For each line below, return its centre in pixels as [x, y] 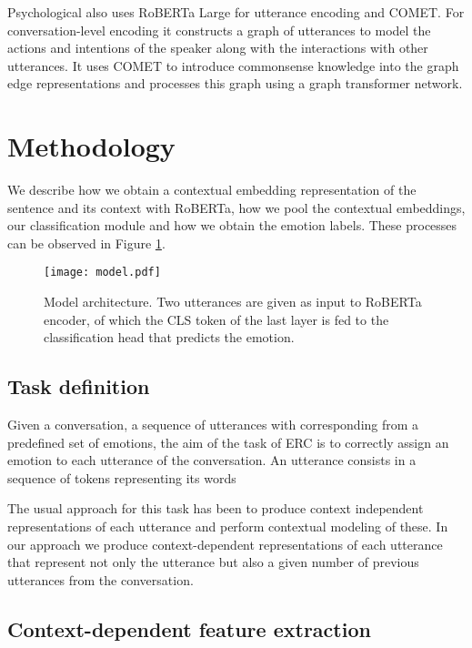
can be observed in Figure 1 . [86, 243]
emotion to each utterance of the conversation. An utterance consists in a [212, 460]
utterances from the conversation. [100, 579]
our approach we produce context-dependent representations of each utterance [225, 544]
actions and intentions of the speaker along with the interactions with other [218, 48]
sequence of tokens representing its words [122, 477]
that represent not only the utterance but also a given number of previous [213, 562]
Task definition [79, 386]
